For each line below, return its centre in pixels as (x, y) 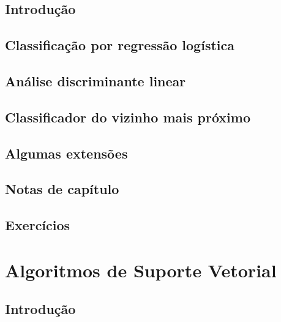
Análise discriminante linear (96, 80)
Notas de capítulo (62, 189)
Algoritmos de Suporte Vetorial (141, 270)
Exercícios (38, 225)
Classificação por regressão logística (120, 45)
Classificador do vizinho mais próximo (128, 117)
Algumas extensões (66, 153)
